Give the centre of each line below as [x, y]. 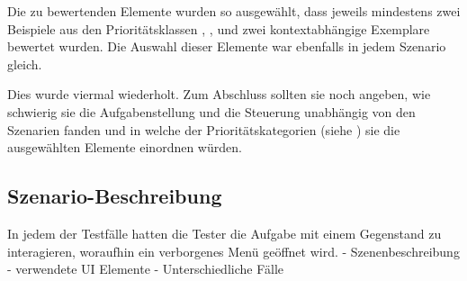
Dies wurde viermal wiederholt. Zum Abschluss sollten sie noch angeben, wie [219, 94]
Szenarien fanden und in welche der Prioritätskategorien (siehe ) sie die [204, 129]
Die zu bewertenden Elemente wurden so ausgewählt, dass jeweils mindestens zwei [234, 11]
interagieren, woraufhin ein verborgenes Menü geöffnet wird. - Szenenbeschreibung [233, 251]
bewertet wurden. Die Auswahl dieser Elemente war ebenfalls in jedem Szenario [227, 46]
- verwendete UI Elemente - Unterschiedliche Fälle [146, 269]
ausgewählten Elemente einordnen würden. [125, 147]
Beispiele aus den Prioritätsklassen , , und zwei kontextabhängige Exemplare [219, 28]
